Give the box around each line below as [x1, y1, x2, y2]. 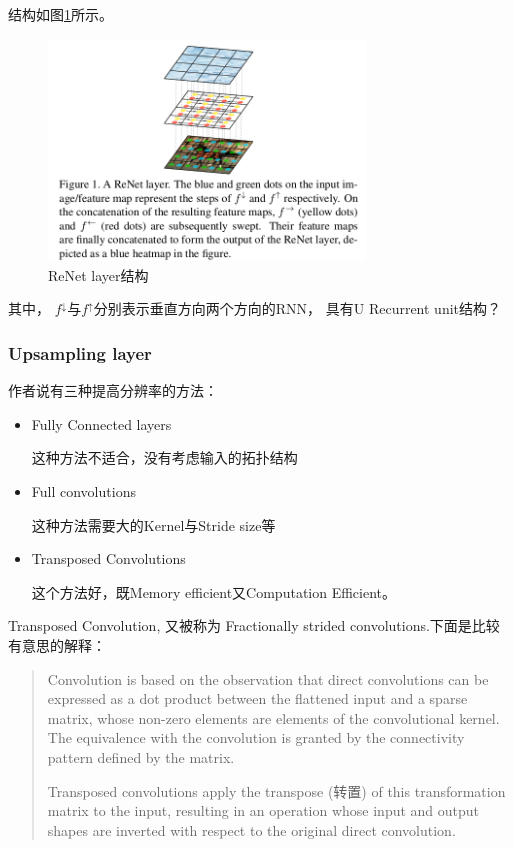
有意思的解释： [8, 635, 106, 656]
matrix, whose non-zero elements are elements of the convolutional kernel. [47, 707, 500, 728]
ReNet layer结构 [48, 264, 149, 285]
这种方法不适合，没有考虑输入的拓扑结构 [31, 447, 298, 468]
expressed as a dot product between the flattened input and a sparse [47, 688, 468, 709]
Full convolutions [31, 481, 136, 502]
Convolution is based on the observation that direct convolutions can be [47, 668, 489, 689]
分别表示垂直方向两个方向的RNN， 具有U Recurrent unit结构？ [93, 298, 502, 319]
